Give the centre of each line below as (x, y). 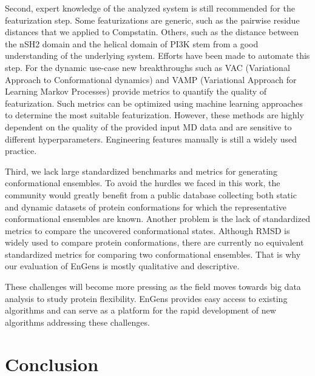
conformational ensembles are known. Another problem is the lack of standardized (157, 219)
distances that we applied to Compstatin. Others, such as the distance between (152, 32)
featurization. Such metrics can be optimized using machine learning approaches (154, 103)
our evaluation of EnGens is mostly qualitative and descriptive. (122, 266)
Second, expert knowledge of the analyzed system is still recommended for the (150, 8)
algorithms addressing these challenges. (77, 322)
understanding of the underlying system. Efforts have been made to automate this (157, 55)
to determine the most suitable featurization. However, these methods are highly (154, 115)
